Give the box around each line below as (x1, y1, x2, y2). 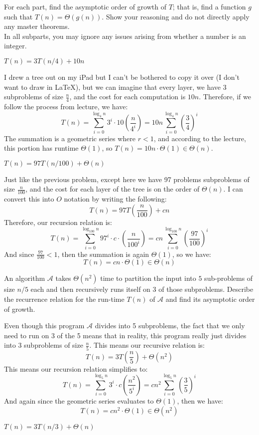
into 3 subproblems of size (4, 340, 83, 350)
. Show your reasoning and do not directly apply (102, 11, 250, 21)
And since (4, 248, 34, 259)
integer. (4, 40, 27, 51)
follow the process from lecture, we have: (4, 101, 128, 111)
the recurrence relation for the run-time (4, 293, 125, 304)
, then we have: (177, 395, 223, 406)
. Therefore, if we (199, 91, 251, 102)
